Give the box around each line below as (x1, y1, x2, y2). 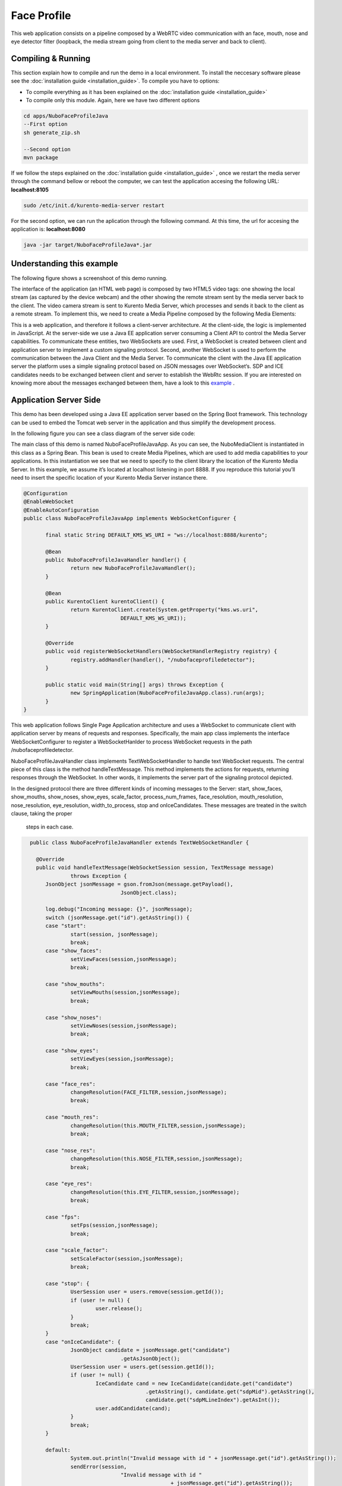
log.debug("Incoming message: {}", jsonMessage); (45, 906, 193, 912)
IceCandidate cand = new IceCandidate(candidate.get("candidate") (95, 1380, 293, 1387)
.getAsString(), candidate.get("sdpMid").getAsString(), (145, 1389, 315, 1395)
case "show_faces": (45, 947, 102, 954)
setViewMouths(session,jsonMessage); (70, 989, 180, 996)
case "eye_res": (45, 1180, 93, 1187)
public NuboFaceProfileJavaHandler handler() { (45, 556, 186, 563)
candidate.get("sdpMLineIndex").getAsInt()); (145, 1397, 280, 1403)
